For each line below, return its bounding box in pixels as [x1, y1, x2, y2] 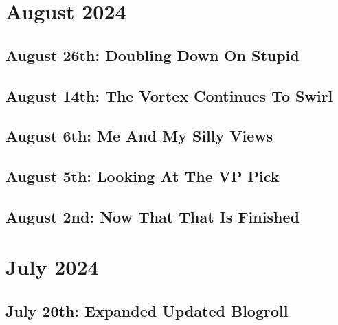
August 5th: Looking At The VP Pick [5, 166, 280, 187]
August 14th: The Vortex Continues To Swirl [5, 85, 333, 106]
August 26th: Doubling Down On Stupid [5, 44, 300, 65]
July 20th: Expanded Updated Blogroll [5, 300, 289, 322]
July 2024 [5, 253, 99, 281]
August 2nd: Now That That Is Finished [5, 205, 300, 227]
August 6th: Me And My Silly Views [5, 125, 273, 146]
